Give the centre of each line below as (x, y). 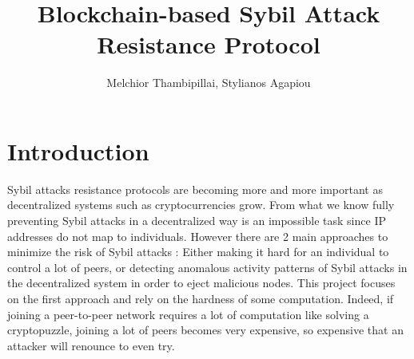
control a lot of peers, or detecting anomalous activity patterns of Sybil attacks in (207, 267)
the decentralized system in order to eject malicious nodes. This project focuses (201, 283)
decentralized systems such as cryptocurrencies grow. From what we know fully (201, 205)
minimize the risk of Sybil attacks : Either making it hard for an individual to (198, 252)
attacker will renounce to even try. (91, 345)
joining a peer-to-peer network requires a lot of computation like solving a (188, 314)
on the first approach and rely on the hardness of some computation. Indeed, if (201, 298)
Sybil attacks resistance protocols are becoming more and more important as (195, 189)
